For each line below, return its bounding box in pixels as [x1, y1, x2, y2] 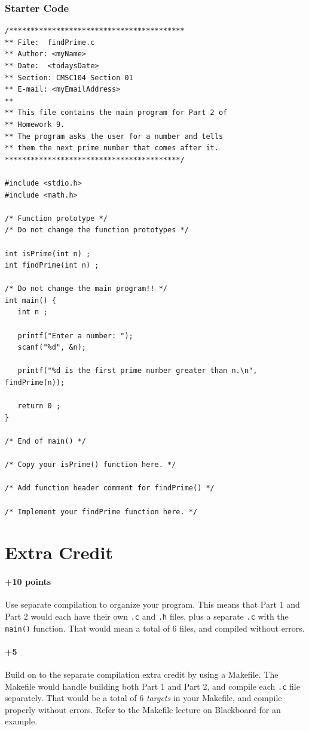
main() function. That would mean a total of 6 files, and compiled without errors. [5, 621, 305, 634]
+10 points [5, 575, 51, 588]
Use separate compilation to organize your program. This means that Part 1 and [5, 598, 300, 611]
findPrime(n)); [5, 378, 65, 387]
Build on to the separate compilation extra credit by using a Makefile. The [5, 668, 279, 681]
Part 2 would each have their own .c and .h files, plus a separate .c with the [5, 609, 289, 622]
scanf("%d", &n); [17, 343, 87, 352]
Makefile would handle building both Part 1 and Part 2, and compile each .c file [5, 680, 300, 692]
